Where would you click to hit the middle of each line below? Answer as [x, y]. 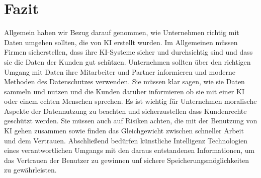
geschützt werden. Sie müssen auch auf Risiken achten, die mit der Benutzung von [131, 121]
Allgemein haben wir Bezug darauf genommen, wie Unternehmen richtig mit [122, 32]
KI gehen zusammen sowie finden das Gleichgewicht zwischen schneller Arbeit [124, 131]
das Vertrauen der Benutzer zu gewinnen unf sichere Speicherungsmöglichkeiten [127, 160]
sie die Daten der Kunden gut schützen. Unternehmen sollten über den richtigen [127, 61]
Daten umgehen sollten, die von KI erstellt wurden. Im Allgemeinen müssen [121, 42]
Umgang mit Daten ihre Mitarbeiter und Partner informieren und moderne [120, 71]
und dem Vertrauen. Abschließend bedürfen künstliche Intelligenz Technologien [126, 140]
